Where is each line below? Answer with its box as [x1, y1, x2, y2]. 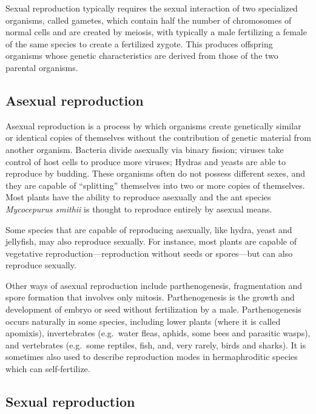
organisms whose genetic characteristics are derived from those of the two [5, 49, 278, 62]
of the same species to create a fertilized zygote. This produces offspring [5, 37, 273, 50]
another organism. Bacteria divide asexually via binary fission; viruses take [5, 143, 284, 155]
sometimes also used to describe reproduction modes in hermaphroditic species [5, 350, 298, 363]
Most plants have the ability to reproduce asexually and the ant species [5, 191, 271, 203]
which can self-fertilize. [5, 362, 90, 375]
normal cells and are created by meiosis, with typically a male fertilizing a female [5, 25, 307, 38]
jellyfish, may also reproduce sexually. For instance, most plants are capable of [5, 235, 297, 248]
